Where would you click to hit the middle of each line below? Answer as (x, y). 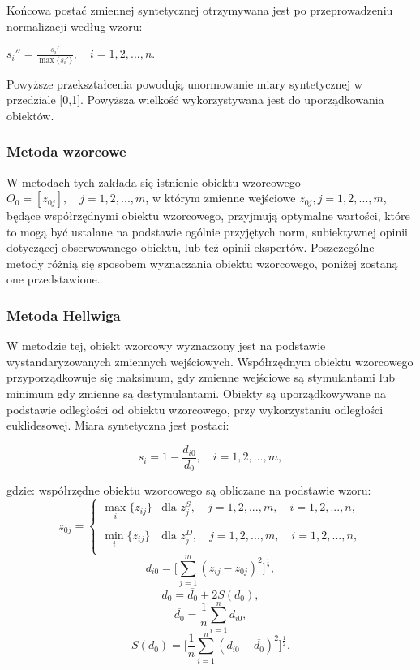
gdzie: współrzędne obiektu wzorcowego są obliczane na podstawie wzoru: (189, 490)
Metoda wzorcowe (66, 151)
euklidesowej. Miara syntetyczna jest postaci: (118, 425)
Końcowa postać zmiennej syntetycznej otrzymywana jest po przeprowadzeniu (200, 10)
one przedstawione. (54, 279)
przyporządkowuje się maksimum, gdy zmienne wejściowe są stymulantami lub (201, 377)
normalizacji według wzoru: (75, 26)
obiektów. (30, 115)
